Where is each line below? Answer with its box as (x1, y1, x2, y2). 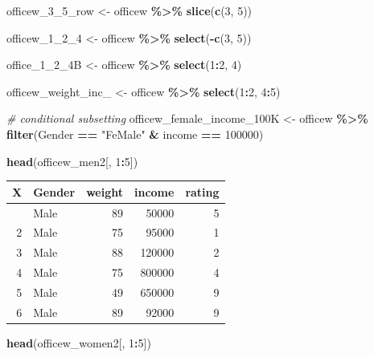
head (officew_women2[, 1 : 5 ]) (6, 334, 151, 351)
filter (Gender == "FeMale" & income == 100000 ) (6, 125, 264, 142)
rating (185, 183, 220, 200)
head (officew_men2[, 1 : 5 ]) (6, 152, 138, 169)
